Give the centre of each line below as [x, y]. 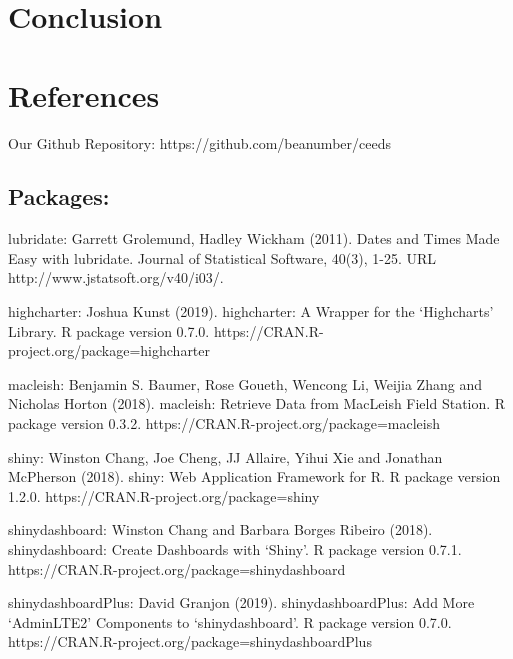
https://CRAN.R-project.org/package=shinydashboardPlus [190, 641]
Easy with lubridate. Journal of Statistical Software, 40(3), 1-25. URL [222, 257]
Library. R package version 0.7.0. [109, 330]
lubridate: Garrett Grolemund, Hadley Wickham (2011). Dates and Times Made [254, 238]
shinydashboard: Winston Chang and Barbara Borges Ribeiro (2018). [220, 529]
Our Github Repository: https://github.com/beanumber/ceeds [199, 142]
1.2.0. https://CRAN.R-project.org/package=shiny [164, 495]
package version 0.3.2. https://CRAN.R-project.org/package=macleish [224, 423]
